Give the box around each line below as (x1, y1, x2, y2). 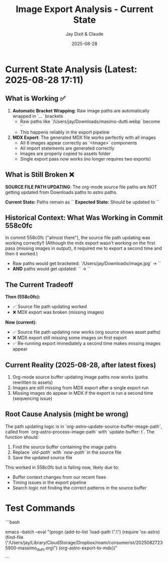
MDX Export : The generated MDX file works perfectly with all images (12, 134, 156, 140)
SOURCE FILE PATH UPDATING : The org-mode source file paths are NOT (5, 184, 157, 190)
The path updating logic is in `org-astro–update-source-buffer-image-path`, (5, 423, 162, 429)
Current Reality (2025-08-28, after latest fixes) (5, 361, 156, 369)
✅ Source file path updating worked (12, 304, 87, 310)
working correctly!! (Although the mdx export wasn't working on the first (5, 240, 155, 246)
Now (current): (5, 319, 37, 325)
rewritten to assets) (12, 379, 53, 385)
